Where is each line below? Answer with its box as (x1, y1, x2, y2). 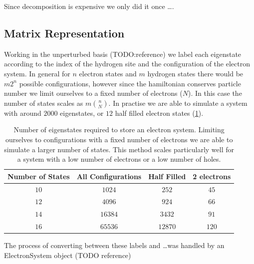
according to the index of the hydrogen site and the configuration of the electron (4, 58, 250, 69)
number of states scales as (4, 97, 83, 108)
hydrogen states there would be (147, 68, 244, 78)
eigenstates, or (60, 107, 104, 118)
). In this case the (188, 88, 242, 98)
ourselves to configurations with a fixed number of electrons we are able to (5, 134, 233, 144)
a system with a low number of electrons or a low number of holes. (17, 154, 221, 164)
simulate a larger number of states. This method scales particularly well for (4, 144, 235, 154)
